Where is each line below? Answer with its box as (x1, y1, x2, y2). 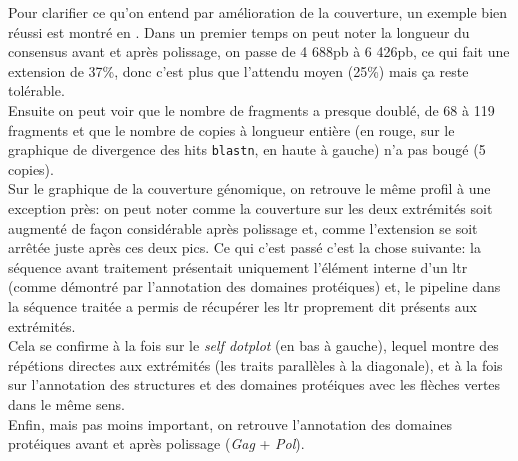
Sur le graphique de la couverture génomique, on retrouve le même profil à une (8, 178, 491, 199)
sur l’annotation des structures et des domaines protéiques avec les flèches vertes (8, 374, 501, 395)
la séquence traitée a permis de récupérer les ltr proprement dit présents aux (8, 295, 477, 316)
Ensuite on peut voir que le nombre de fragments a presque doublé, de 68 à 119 (8, 99, 495, 120)
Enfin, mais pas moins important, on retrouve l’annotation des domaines (8, 413, 453, 434)
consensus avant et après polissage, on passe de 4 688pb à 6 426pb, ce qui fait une (8, 41, 510, 62)
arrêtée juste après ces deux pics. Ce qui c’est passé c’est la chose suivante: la (8, 237, 481, 258)
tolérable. (8, 80, 65, 101)
